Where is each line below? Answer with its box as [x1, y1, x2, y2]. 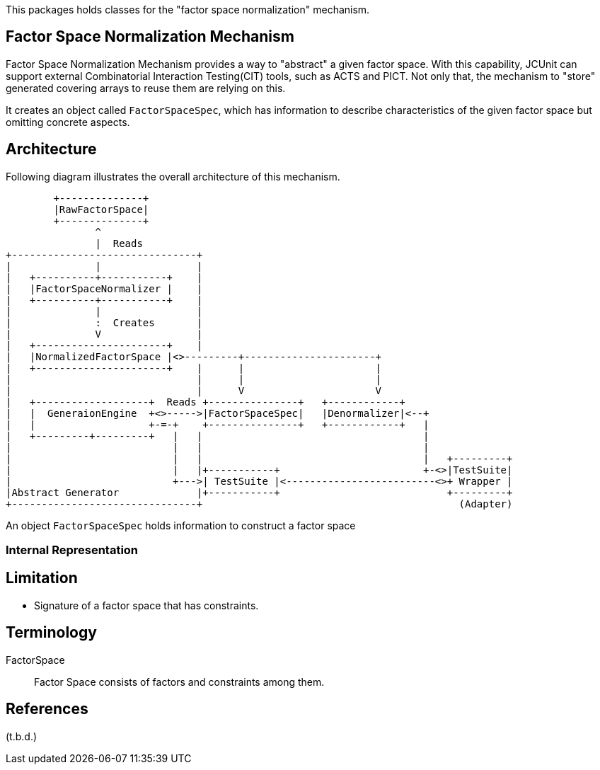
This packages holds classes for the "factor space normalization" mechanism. [6, 4, 370, 16]
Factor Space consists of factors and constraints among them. [34, 675, 325, 688]
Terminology [6, 624, 97, 642]
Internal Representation [6, 543, 139, 558]
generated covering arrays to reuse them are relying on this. [6, 81, 286, 94]
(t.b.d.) [6, 730, 37, 742]
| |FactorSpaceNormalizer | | [6, 282, 203, 294]
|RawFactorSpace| [53, 203, 149, 215]
